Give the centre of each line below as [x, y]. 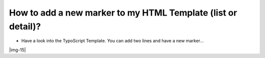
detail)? [25, 26]
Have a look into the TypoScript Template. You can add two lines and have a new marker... [112, 41]
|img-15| [17, 50]
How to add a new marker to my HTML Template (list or [123, 13]
